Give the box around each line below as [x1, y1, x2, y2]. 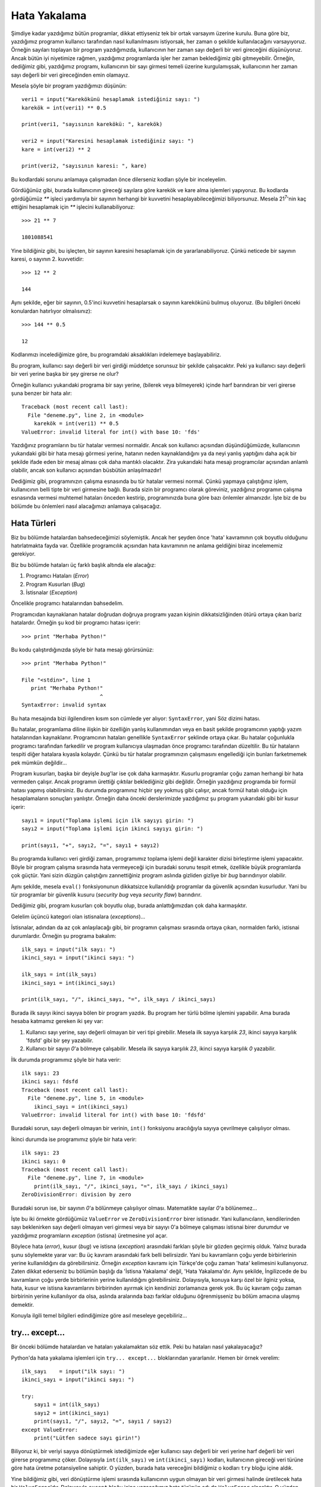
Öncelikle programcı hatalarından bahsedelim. [11, 600, 124, 607]
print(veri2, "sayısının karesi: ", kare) [21, 162, 147, 170]
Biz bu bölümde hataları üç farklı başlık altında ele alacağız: [11, 561, 156, 568]
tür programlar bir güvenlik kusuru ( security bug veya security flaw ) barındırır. [11, 891, 202, 898]
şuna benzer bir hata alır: [11, 390, 73, 397]
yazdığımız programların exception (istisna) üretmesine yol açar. [11, 1232, 168, 1239]
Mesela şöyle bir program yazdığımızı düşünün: [11, 82, 127, 89]
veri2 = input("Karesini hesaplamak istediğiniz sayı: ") [21, 137, 194, 145]
